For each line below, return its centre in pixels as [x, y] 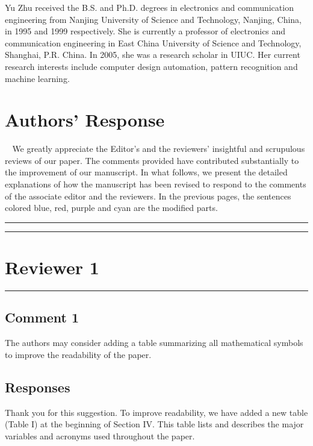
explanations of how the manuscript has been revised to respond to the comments [156, 184]
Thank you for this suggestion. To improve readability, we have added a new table [156, 412]
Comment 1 [42, 317]
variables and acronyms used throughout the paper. [100, 435]
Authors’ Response [85, 120]
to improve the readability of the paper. [78, 354]
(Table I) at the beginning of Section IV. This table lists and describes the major [154, 424]
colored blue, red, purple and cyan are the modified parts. [111, 208]
